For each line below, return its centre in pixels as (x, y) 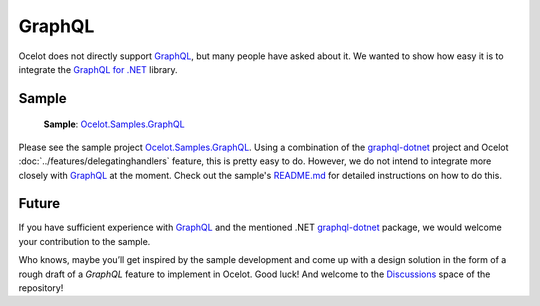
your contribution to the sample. (84, 241)
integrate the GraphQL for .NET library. (98, 69)
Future (39, 203)
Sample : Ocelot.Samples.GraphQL (114, 124)
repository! (41, 287)
